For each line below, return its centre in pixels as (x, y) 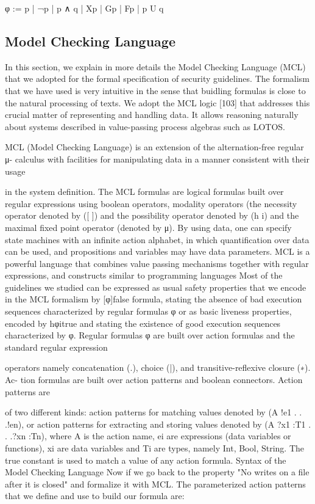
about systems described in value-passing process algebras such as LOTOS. (145, 126)
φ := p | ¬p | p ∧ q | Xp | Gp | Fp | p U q (84, 8)
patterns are (28, 391)
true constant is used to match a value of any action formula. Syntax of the (146, 460)
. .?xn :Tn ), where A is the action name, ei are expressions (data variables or (148, 436)
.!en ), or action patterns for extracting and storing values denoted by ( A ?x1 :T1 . (158, 424)
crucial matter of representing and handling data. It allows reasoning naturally (152, 115)
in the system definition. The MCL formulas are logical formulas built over (144, 192)
